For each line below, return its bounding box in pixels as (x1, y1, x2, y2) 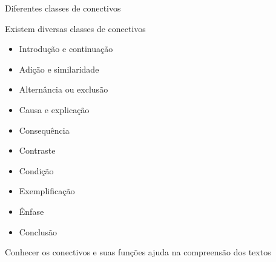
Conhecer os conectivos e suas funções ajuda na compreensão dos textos (5, 246, 271, 258)
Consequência (19, 123, 70, 136)
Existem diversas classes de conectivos (5, 22, 146, 34)
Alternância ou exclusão (19, 83, 108, 96)
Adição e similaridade (19, 62, 99, 75)
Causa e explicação (19, 103, 90, 116)
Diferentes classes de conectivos (5, 2, 121, 14)
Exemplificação (19, 185, 75, 197)
